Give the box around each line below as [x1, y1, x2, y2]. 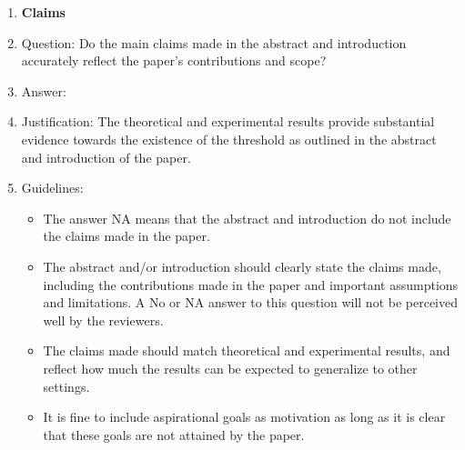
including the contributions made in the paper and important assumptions [43, 275, 459, 294]
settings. [43, 376, 90, 395]
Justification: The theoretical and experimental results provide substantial [21, 112, 435, 131]
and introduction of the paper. [21, 147, 191, 166]
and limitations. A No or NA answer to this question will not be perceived [43, 293, 459, 312]
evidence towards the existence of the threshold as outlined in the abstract [21, 129, 437, 148]
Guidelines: [21, 178, 84, 197]
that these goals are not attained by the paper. [43, 425, 305, 444]
